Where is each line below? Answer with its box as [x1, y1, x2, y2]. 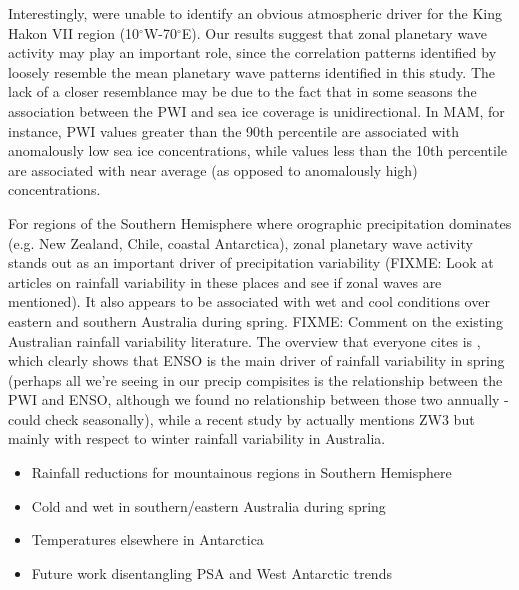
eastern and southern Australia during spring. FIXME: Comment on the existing [8, 310, 503, 331]
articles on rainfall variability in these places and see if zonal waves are [8, 271, 442, 292]
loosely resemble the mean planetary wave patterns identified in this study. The [8, 61, 495, 82]
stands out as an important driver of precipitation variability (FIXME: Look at [8, 252, 494, 273]
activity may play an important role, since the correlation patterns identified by [8, 42, 497, 63]
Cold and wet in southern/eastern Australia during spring [31, 495, 386, 516]
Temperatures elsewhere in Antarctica [31, 529, 264, 550]
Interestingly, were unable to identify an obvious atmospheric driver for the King [8, 3, 503, 23]
